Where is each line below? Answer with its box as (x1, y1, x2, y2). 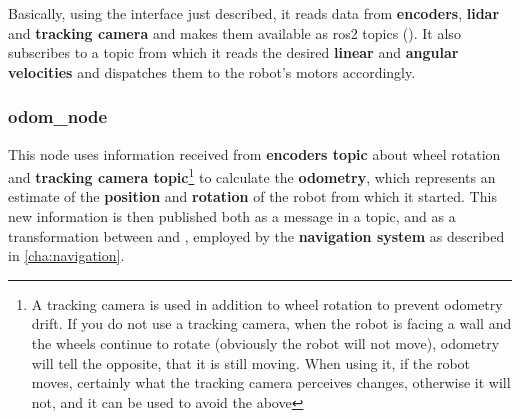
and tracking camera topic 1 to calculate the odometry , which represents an (8, 164, 496, 187)
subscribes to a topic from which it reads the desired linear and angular (8, 42, 459, 63)
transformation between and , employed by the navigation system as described (8, 225, 505, 246)
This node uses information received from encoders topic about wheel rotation (8, 143, 501, 164)
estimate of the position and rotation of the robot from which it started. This (8, 186, 497, 207)
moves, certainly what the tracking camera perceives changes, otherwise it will (31, 372, 511, 393)
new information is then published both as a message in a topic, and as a (8, 206, 456, 227)
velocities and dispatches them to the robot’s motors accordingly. (8, 61, 416, 82)
